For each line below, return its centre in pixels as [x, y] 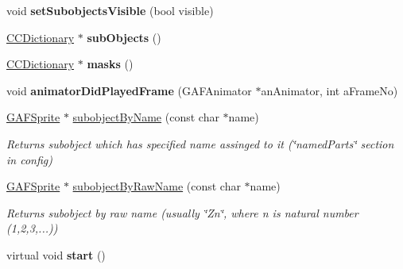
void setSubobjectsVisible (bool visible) [110, 10]
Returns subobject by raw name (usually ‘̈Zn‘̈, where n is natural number [182, 212]
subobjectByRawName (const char [157, 186]
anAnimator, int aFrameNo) [329, 90]
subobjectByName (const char [146, 117]
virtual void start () [56, 254]
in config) [29, 159]
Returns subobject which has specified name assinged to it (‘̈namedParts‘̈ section [200, 143]
